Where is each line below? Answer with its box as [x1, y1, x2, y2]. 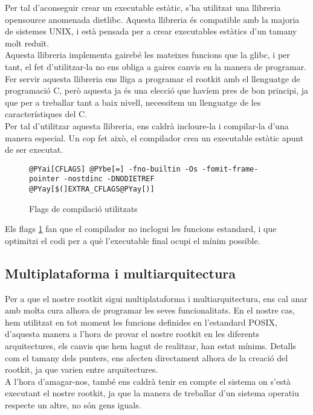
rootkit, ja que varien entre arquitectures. [5, 363, 158, 376]
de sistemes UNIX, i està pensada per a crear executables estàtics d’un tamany [5, 25, 297, 37]
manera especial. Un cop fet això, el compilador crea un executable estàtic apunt [5, 131, 304, 144]
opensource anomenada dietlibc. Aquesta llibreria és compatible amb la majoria [5, 13, 300, 25]
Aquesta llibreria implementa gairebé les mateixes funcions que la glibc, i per [5, 48, 290, 61]
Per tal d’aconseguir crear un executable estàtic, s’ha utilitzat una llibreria [5, 1, 281, 13]
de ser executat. [5, 143, 63, 156]
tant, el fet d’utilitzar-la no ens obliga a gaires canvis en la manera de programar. [5, 60, 307, 72]
